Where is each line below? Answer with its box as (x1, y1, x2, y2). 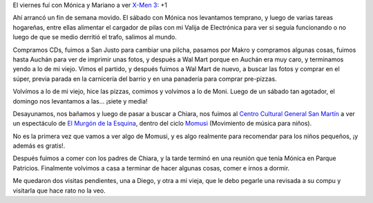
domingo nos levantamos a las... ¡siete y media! (12, 97, 148, 105)
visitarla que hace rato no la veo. (12, 186, 106, 195)
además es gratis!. (12, 142, 66, 150)
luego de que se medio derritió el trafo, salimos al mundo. (12, 33, 178, 41)
